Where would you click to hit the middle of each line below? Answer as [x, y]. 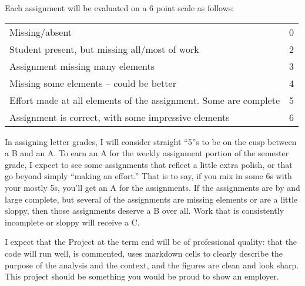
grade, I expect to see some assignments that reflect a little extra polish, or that [149, 164]
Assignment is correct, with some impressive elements [120, 117]
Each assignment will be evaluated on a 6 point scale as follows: [120, 8]
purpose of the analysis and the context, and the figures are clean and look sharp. [152, 265]
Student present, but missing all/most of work [104, 49]
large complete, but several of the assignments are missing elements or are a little [151, 199]
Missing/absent [41, 32]
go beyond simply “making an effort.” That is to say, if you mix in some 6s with [148, 176]
